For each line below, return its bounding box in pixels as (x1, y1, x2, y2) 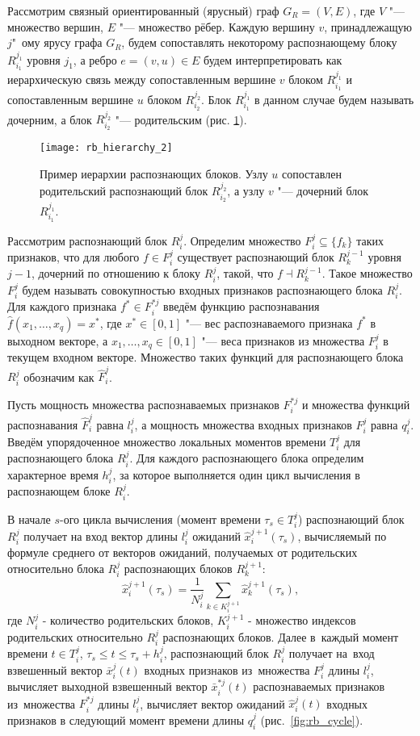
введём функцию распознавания (163, 298, 320, 315)
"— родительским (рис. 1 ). (115, 111, 247, 128)
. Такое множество (321, 265, 413, 282)
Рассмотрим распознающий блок (7, 232, 168, 249)
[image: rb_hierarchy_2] (40, 142, 173, 154)
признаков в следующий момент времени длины (7, 711, 245, 728)
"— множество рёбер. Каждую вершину (119, 18, 315, 35)
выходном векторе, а (7, 332, 108, 349)
